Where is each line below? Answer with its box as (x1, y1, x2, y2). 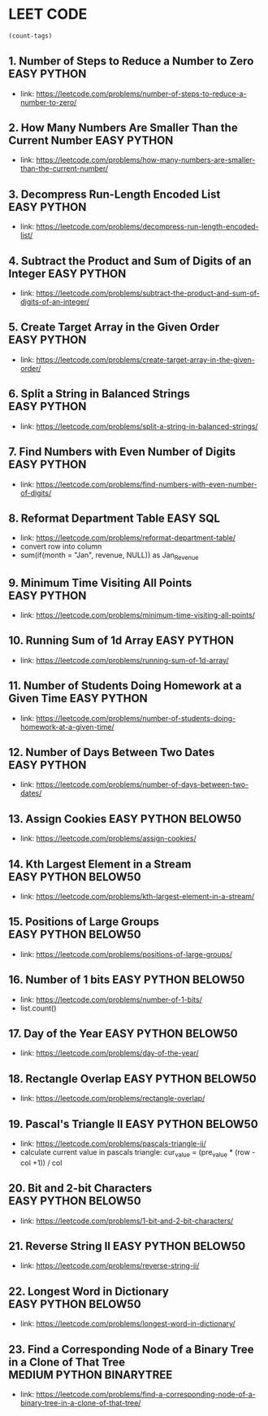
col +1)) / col (19, 1157, 63, 1168)
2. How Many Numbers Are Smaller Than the (8, 121, 238, 135)
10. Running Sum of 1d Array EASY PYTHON (8, 634, 234, 648)
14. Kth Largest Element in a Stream (8, 857, 192, 871)
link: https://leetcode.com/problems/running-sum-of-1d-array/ (19, 655, 229, 665)
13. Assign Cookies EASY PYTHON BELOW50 (8, 811, 242, 826)
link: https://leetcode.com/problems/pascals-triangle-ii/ (19, 1138, 206, 1148)
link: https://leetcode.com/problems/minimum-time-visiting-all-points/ (19, 610, 256, 619)
